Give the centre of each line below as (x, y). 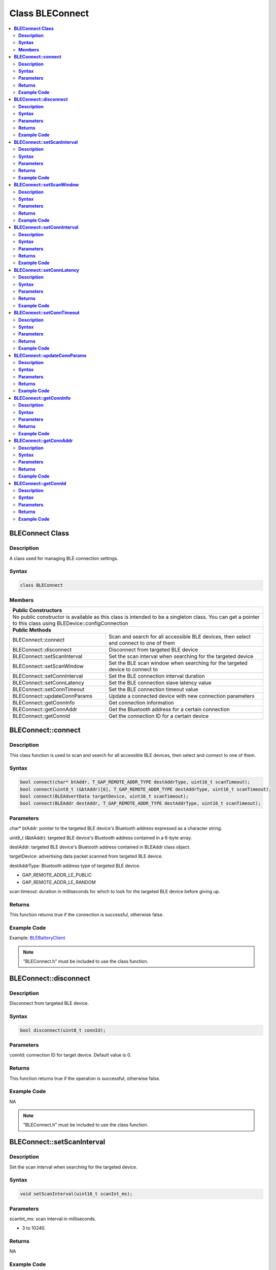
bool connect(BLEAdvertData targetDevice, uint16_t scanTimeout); (104, 797)
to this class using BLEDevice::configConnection (71, 623)
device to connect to (133, 669)
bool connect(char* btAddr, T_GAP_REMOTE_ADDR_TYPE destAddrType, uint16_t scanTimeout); (135, 782)
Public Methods (32, 630)
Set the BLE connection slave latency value (160, 682)
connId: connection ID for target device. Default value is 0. (70, 1055)
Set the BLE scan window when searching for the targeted (178, 663)
